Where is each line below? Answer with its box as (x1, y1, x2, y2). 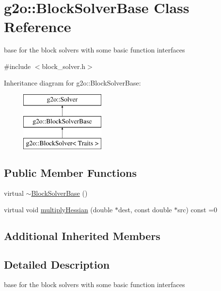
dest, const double (118, 204, 172, 214)
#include (4, 61, 31, 71)
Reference (4, 17, 71, 36)
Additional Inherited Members (4, 228, 160, 243)
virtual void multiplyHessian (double (4, 204, 113, 214)
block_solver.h (42, 61, 86, 71)
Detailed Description (4, 257, 110, 272)
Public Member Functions (4, 165, 137, 180)
